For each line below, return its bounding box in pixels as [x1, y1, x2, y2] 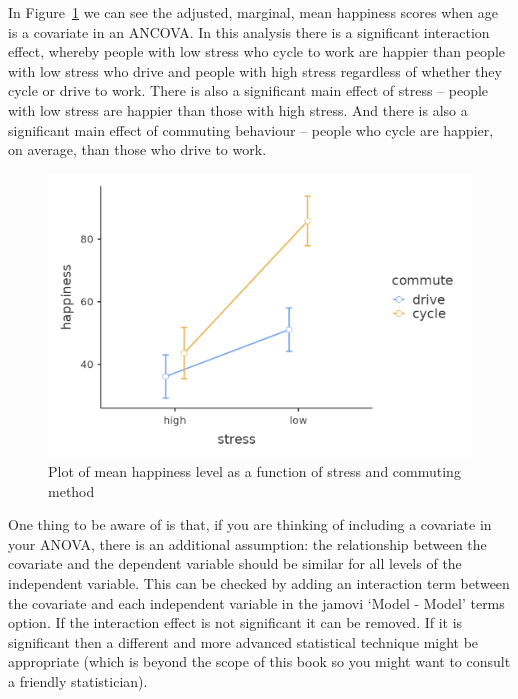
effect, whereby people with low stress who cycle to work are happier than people [8, 41, 505, 62]
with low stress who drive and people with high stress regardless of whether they [8, 60, 502, 81]
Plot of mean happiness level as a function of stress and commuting [48, 460, 461, 481]
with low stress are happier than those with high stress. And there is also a [8, 99, 468, 120]
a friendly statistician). [8, 670, 148, 691]
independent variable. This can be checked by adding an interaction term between [8, 572, 510, 593]
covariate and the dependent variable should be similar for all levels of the [8, 553, 462, 574]
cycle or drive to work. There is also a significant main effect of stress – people [8, 80, 489, 101]
